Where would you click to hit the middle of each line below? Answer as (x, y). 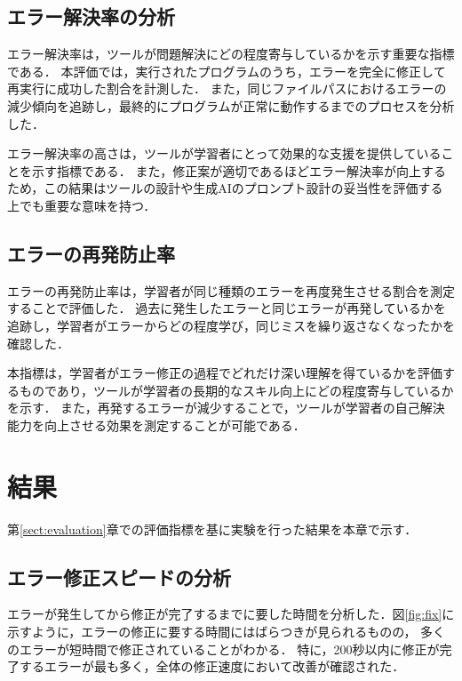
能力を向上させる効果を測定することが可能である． (156, 425)
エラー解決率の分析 (91, 16)
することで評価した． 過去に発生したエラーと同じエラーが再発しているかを (227, 308)
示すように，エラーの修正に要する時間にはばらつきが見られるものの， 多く (227, 632)
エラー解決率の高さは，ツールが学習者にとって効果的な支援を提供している (224, 153)
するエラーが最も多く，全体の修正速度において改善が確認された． (212, 666)
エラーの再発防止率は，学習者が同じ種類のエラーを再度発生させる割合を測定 (231, 290)
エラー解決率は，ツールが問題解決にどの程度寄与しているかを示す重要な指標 (231, 54)
